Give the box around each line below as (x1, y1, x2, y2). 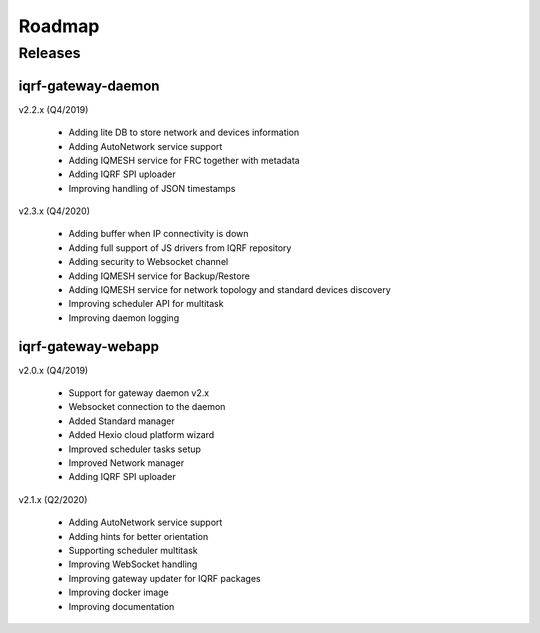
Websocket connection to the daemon (68, 401, 226, 413)
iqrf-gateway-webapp (18, 338, 160, 355)
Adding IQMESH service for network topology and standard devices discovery (68, 284, 392, 296)
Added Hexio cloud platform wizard (68, 429, 215, 441)
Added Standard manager (68, 415, 175, 427)
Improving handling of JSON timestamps (68, 182, 236, 194)
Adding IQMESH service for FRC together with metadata (68, 154, 300, 166)
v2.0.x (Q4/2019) (18, 364, 89, 376)
